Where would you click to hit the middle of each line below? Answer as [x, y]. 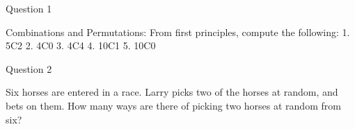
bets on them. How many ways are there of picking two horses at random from [173, 105]
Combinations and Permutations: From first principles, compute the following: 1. [178, 32]
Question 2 [29, 68]
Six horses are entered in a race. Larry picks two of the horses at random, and [172, 92]
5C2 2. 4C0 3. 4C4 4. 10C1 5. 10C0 [81, 45]
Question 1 [29, 8]
